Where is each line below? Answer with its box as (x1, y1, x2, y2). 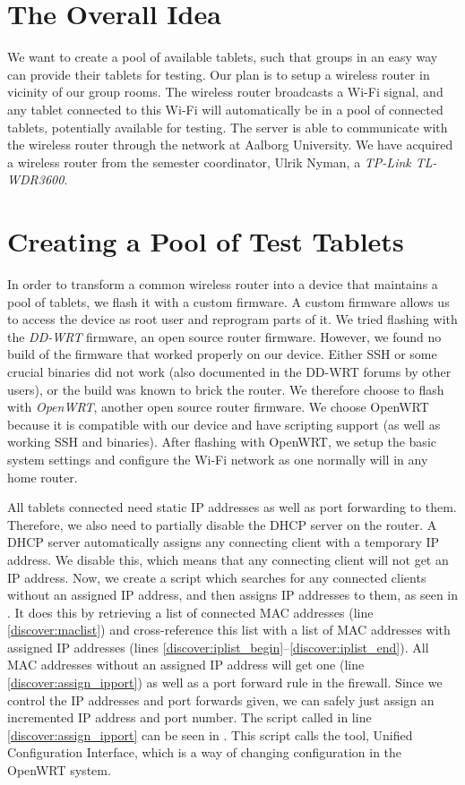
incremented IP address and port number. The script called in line (7, 708, 372, 727)
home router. (7, 467, 78, 486)
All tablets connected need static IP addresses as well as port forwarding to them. (7, 498, 457, 516)
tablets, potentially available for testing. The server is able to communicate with (7, 117, 448, 136)
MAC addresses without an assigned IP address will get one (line (7, 655, 365, 674)
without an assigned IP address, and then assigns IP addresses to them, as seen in (7, 585, 459, 604)
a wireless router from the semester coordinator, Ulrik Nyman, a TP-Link (7, 152, 411, 171)
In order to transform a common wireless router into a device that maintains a (7, 275, 438, 293)
